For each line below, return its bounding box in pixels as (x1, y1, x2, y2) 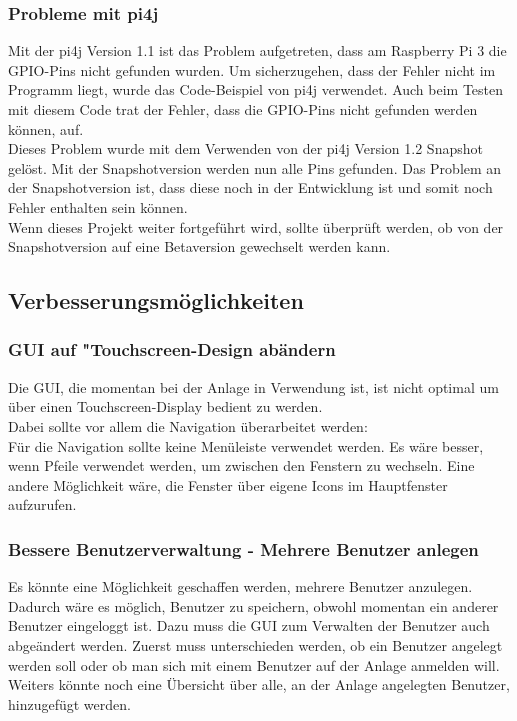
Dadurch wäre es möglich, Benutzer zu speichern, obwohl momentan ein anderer (8, 595, 499, 616)
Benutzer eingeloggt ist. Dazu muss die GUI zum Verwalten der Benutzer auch (8, 615, 490, 636)
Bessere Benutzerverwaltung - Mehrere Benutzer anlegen (8, 536, 479, 561)
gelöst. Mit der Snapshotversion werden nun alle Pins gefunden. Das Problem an (8, 157, 502, 178)
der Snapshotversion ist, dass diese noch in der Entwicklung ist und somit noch (8, 177, 493, 198)
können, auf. (8, 118, 84, 139)
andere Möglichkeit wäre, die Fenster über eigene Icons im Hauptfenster (8, 474, 448, 495)
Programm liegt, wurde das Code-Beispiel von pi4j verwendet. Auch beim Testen (8, 79, 504, 100)
